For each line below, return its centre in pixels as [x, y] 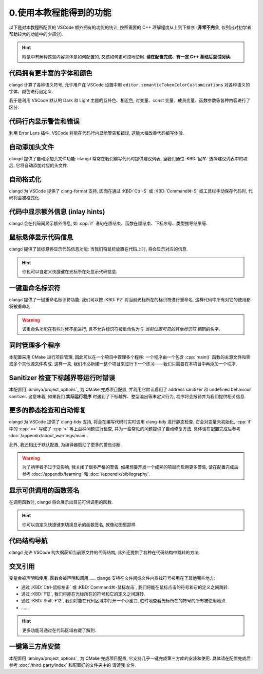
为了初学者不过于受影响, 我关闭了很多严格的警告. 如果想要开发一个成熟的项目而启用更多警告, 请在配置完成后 [130, 467]
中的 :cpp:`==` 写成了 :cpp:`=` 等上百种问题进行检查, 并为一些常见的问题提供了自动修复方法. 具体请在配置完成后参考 [125, 429]
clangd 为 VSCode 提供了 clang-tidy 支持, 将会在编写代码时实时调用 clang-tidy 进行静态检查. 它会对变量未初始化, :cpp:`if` [131, 422]
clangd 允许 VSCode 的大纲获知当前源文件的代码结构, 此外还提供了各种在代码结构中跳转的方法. [104, 552]
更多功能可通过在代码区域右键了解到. [59, 630]
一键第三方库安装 [35, 646]
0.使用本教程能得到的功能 [60, 13]
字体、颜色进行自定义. [31, 92]
